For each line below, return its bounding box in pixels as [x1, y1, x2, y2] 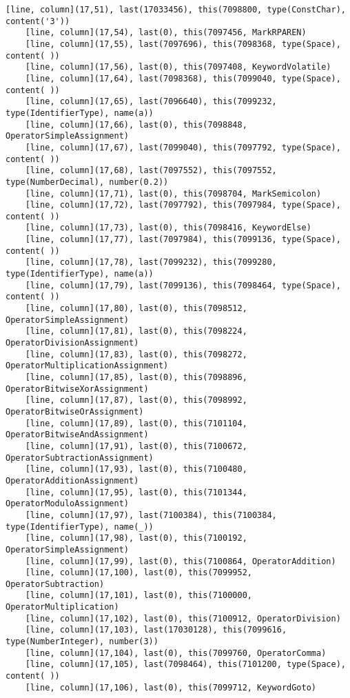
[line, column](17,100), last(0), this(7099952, [25, 568, 252, 578]
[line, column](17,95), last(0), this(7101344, [25, 487, 247, 497]
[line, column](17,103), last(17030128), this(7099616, [25, 625, 287, 635]
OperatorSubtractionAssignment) [6, 452, 154, 463]
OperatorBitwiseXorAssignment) [6, 383, 149, 394]
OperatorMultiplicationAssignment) [6, 361, 169, 371]
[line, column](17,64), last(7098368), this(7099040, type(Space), [25, 73, 341, 83]
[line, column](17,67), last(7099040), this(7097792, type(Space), [25, 142, 341, 152]
